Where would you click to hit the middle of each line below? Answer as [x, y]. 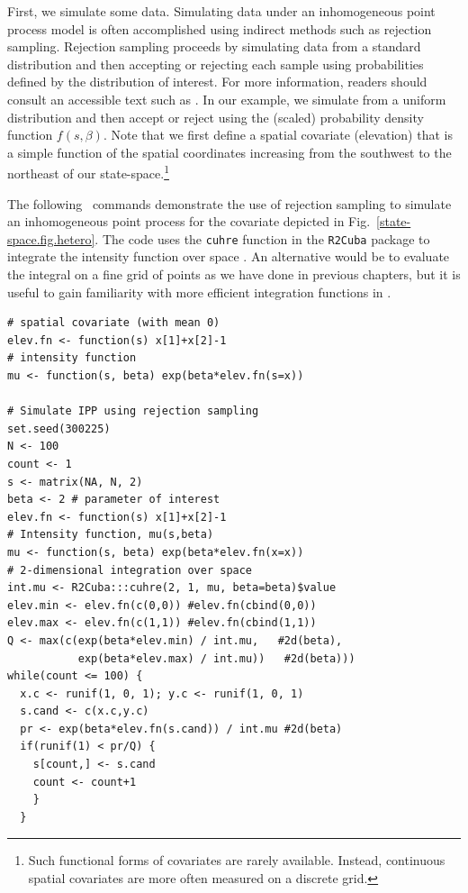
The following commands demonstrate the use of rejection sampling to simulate [229, 203]
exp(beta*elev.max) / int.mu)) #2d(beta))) [216, 658]
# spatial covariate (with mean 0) [114, 323]
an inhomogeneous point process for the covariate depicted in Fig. [189, 221]
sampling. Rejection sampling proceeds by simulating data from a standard [214, 46]
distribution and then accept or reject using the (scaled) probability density [216, 117]
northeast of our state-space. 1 [88, 172]
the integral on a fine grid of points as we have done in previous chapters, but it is [234, 274]
